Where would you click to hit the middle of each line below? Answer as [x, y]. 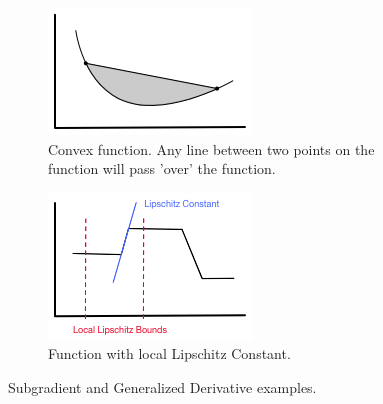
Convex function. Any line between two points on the [211, 148]
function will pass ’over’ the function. [162, 168]
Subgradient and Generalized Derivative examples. [162, 386]
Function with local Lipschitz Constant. [169, 353]
